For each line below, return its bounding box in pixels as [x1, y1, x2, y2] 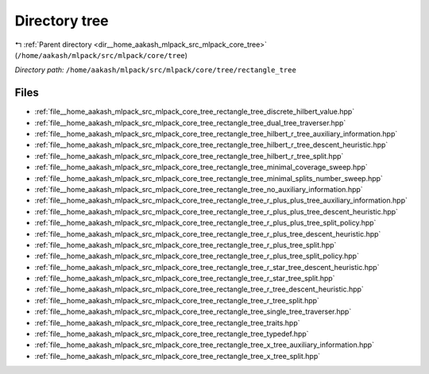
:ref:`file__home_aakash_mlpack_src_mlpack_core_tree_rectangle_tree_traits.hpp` [34, 318, 300, 327]
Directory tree [14, 12, 109, 29]
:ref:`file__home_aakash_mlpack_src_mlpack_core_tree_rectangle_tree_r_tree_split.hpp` [34, 295, 319, 305]
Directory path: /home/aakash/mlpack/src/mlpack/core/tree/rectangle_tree [14, 65, 297, 75]
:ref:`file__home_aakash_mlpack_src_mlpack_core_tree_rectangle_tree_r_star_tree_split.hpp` [34, 274, 335, 283]
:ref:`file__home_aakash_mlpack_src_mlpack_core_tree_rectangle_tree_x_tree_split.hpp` [34, 351, 321, 361]
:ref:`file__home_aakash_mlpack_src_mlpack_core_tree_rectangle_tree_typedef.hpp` [34, 330, 309, 339]
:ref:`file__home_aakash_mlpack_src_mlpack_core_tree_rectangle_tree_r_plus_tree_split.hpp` [34, 240, 337, 249]
